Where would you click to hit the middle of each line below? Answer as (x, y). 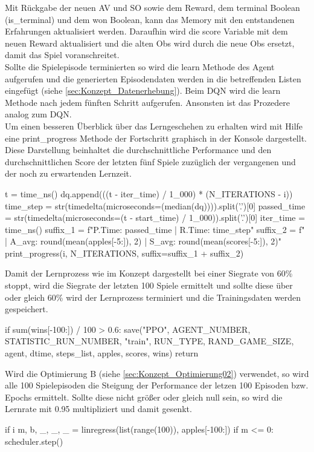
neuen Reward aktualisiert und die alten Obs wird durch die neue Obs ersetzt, (150, 43)
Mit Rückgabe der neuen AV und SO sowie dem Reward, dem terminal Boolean (152, 7)
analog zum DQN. (38, 114)
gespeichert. (27, 309)
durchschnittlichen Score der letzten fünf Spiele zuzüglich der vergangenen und (150, 161)
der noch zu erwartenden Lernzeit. (68, 173)
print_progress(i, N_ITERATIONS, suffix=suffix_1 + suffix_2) (124, 253)
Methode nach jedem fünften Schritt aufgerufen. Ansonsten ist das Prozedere (148, 102)
